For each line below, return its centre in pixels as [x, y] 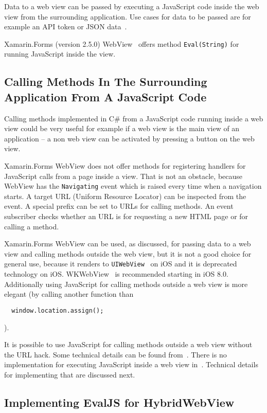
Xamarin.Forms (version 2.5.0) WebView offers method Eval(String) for [122, 43]
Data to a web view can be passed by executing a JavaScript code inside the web [132, 6]
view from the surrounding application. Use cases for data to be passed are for [128, 16]
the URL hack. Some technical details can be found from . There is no [115, 354]
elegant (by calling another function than [69, 294]
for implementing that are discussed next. [70, 374]
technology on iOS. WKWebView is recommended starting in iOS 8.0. [116, 274]
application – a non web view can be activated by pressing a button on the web [129, 138]
